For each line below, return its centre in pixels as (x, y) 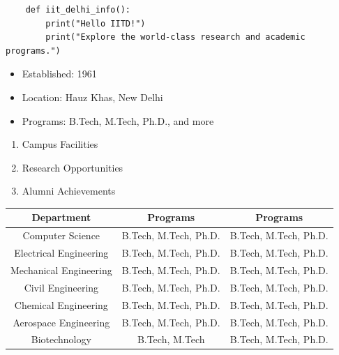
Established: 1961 (59, 74)
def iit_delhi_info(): (78, 10)
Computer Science (61, 235)
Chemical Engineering (61, 304)
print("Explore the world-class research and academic (175, 37)
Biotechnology (61, 339)
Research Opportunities (73, 167)
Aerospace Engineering (61, 322)
